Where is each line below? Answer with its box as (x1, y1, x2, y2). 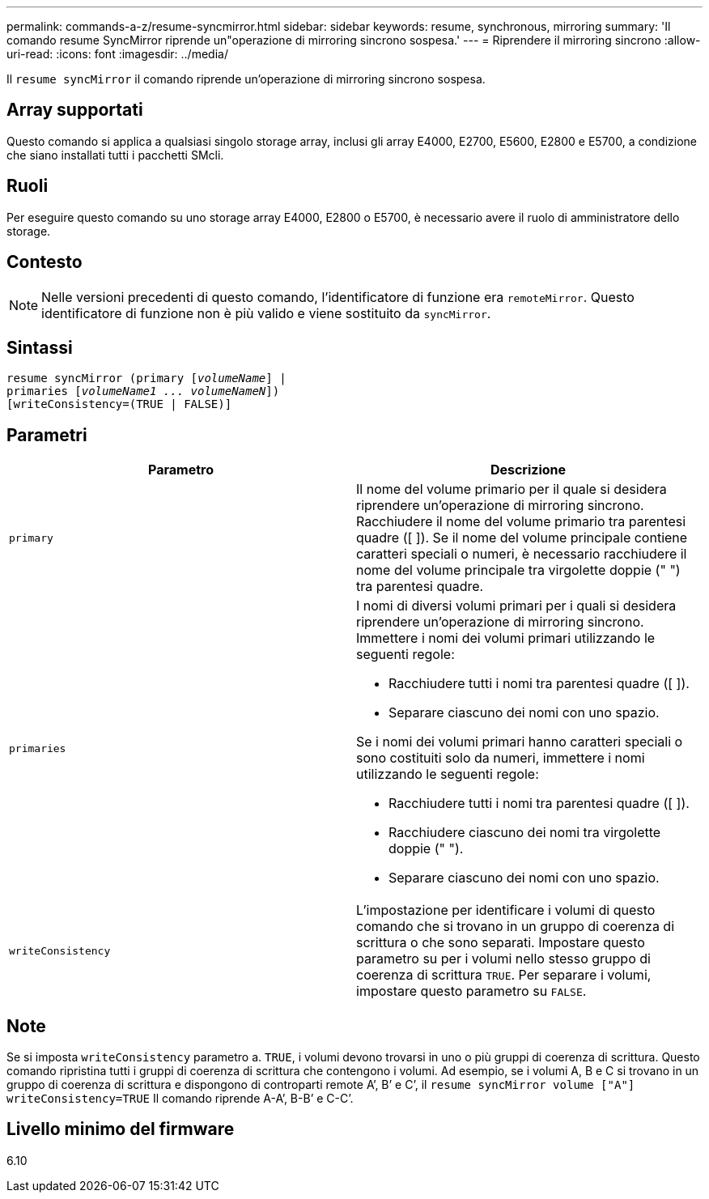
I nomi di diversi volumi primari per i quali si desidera (356, 597, 677, 614)
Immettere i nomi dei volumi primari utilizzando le (356, 630, 656, 647)
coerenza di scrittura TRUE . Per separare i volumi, (356, 967, 652, 984)
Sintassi (6, 337, 73, 358)
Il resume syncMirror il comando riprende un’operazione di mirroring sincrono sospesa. (6, 72, 486, 86)
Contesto (6, 252, 83, 273)
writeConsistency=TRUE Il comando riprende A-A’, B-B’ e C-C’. (6, 1091, 354, 1106)
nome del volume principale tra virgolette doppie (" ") (356, 562, 681, 579)
